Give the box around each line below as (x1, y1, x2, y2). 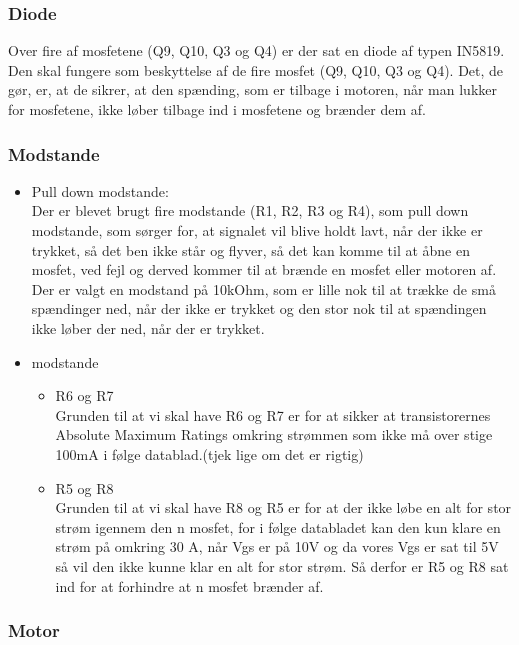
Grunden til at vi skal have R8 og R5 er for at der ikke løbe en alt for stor (55, 497, 512, 518)
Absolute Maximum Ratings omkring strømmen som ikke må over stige (55, 424, 493, 445)
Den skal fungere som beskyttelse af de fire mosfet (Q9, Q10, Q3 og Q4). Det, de (8, 59, 504, 80)
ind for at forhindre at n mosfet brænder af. (55, 575, 324, 596)
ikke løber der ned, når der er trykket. (31, 317, 265, 338)
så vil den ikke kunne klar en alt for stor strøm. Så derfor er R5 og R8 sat (55, 555, 509, 576)
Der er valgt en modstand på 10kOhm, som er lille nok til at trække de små (31, 278, 496, 299)
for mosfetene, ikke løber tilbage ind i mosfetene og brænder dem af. (8, 99, 426, 119)
